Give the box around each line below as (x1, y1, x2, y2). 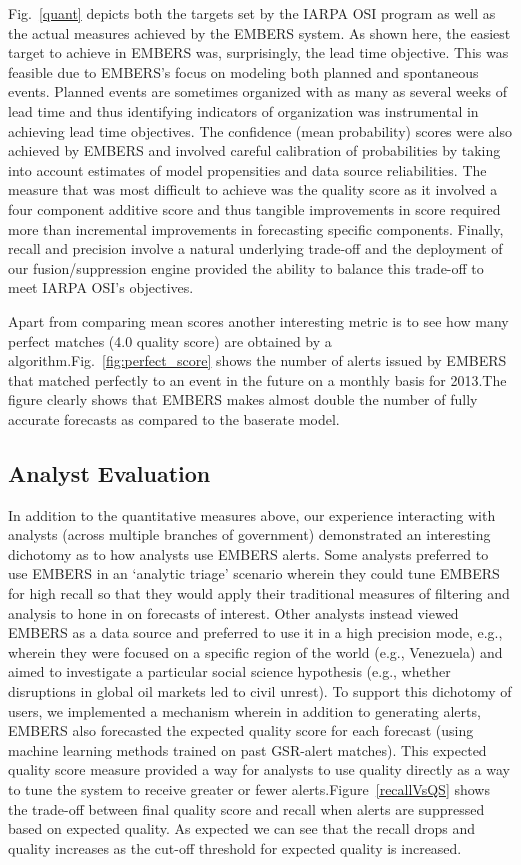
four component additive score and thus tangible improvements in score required (8, 198, 501, 219)
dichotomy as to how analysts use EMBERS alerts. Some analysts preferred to (8, 543, 489, 564)
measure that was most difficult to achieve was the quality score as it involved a (8, 179, 498, 200)
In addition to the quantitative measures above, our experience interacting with (8, 504, 496, 525)
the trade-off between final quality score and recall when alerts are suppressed (8, 798, 485, 819)
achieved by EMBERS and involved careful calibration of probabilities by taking (8, 140, 501, 161)
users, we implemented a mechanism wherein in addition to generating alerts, (8, 700, 481, 721)
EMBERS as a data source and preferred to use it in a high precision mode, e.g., (8, 622, 503, 643)
